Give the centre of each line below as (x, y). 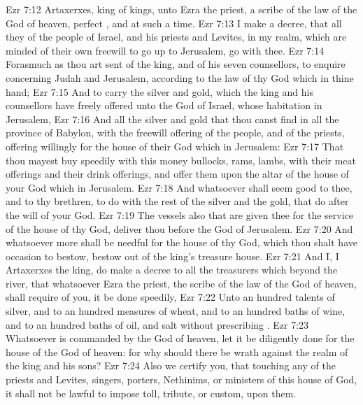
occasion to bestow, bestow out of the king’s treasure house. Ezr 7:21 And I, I (172, 256)
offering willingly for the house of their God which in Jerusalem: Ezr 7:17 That (175, 146)
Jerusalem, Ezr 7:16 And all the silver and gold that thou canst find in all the (172, 119)
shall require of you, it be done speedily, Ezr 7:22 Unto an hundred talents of (170, 297)
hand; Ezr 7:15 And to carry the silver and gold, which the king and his (159, 91)
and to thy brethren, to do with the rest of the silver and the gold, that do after (177, 201)
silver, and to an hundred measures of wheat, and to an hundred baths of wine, (176, 311)
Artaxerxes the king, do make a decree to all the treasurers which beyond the (172, 270)
